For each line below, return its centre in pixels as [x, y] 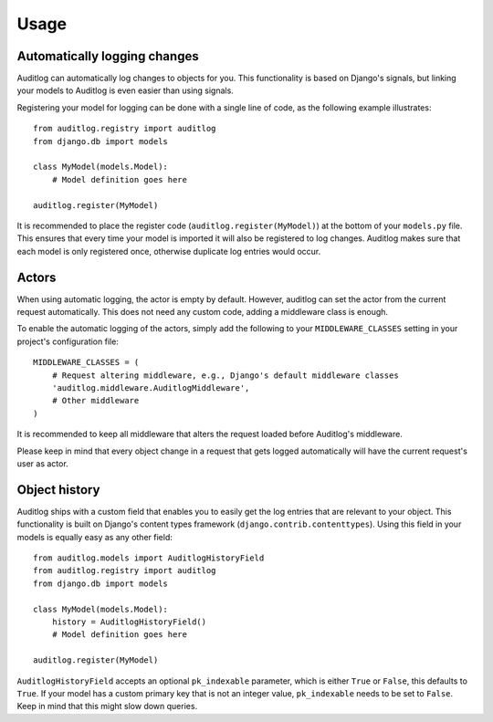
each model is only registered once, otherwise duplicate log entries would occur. [169, 251]
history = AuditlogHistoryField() [129, 622]
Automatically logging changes [108, 56]
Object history [58, 490]
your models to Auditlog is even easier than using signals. [126, 90]
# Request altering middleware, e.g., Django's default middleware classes [225, 375]
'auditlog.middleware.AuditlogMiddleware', [151, 388]
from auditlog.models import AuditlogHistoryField [149, 558]
